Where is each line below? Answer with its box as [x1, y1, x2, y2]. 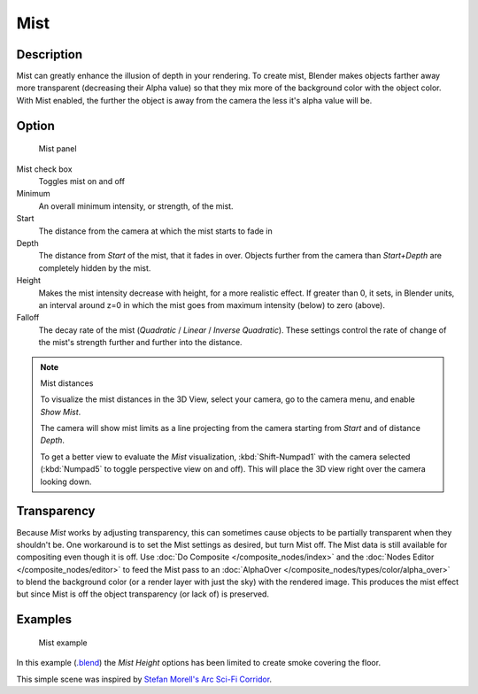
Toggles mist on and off [38, 176, 126, 187]
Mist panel [38, 143, 77, 154]
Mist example [38, 637, 88, 648]
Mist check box [16, 164, 73, 174]
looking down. [40, 476, 92, 487]
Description [16, 47, 83, 62]
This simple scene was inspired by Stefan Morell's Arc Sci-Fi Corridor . [16, 674, 273, 684]
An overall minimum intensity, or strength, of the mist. [38, 200, 234, 212]
